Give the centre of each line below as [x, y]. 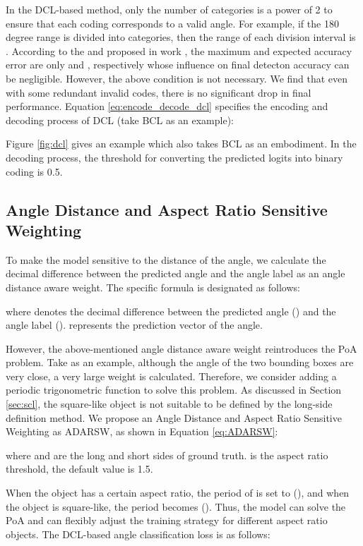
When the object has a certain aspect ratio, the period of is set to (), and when [178, 493]
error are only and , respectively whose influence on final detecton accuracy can [178, 65]
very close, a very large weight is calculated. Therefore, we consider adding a [171, 376]
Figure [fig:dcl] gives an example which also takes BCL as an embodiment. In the [181, 144]
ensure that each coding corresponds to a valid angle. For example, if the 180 [172, 23]
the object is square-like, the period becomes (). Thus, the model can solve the [176, 506]
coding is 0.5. [34, 171]
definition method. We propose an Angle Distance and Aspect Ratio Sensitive [174, 417]
